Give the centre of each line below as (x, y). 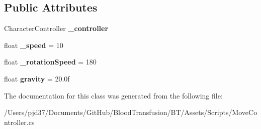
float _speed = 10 (34, 45)
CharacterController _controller (56, 28)
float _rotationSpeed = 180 (50, 62)
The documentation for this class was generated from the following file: (113, 95)
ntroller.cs (19, 122)
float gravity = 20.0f (37, 78)
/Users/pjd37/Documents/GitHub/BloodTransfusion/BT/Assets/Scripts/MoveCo (131, 112)
